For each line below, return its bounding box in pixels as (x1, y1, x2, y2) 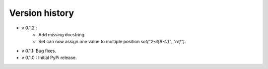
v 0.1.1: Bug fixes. (21, 48, 57, 54)
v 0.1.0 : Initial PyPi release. (21, 55, 77, 61)
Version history (9, 7, 74, 18)
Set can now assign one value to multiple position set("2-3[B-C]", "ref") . (38, 39, 186, 45)
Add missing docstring (38, 31, 84, 37)
